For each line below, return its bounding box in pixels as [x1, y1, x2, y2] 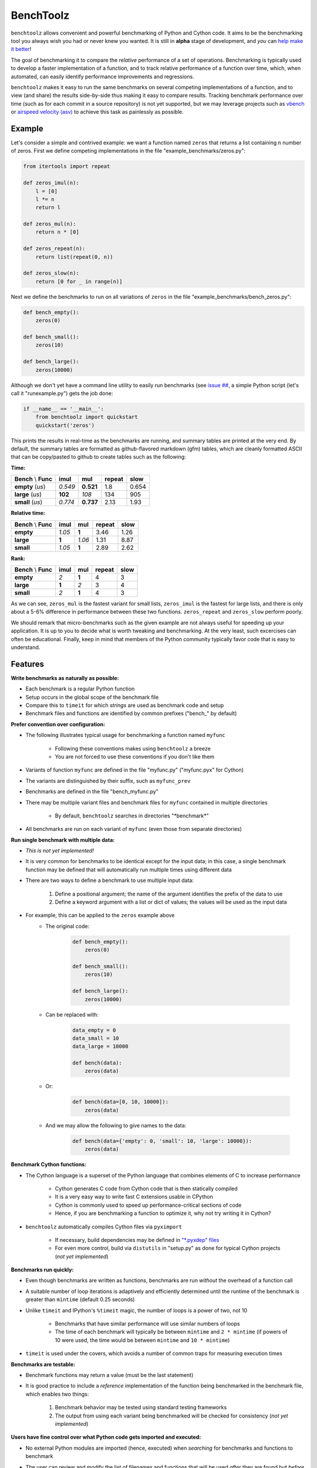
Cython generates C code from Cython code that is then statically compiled [55, 1185, 238, 1192]
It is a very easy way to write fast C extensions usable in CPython [55, 1193, 214, 1200]
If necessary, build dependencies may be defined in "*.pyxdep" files [55, 1236, 220, 1243]
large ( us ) [14, 490, 42, 499]
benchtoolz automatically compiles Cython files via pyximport [25, 1223, 182, 1230]
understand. [11, 644, 41, 651]
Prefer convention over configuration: [11, 720, 106, 728]
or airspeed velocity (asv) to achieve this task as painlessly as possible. [11, 109, 184, 116]
